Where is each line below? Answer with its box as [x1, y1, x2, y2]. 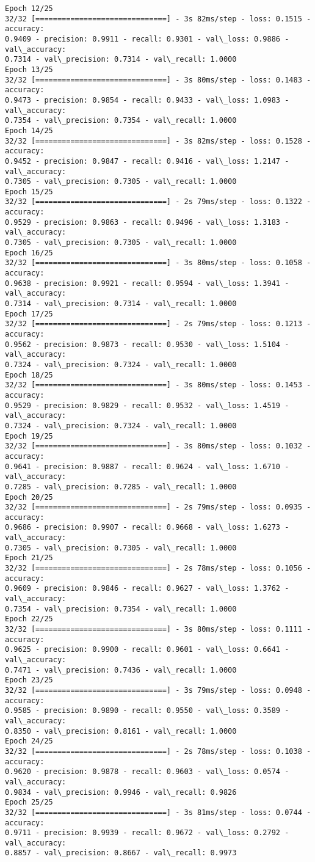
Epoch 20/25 [5, 492, 53, 502]
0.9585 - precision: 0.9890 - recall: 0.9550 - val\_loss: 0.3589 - [5, 706, 289, 715]
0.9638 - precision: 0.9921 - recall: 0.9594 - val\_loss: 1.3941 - [5, 279, 289, 288]
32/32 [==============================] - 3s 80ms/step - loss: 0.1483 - [5, 75, 311, 84]
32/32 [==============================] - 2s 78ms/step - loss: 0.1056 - [5, 564, 311, 573]
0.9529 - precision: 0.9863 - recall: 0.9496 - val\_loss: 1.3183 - [5, 217, 289, 227]
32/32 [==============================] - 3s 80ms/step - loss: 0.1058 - [5, 258, 311, 268]
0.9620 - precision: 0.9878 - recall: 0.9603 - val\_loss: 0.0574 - [5, 767, 289, 776]
